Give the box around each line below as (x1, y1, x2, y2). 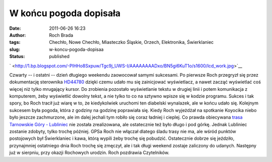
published (49, 53, 70, 60)
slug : (9, 46, 20, 52)
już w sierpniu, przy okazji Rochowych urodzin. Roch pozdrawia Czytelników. (9, 149, 170, 156)
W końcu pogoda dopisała (9, 8, 121, 19)
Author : (9, 32, 26, 38)
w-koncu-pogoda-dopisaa (49, 46, 104, 52)
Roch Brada (49, 32, 74, 38)
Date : (9, 25, 21, 31)
